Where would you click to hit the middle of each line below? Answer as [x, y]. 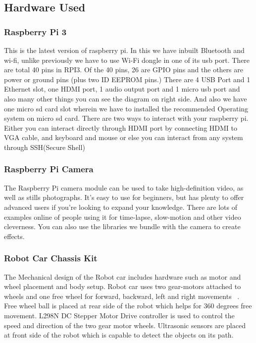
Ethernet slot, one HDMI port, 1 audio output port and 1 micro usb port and [122, 89]
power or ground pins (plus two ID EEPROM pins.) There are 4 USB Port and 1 [127, 79]
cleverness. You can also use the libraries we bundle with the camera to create [122, 226]
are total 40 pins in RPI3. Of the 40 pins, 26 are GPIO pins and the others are [124, 70]
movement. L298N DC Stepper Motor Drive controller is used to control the [119, 315]
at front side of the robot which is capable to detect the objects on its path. [119, 335]
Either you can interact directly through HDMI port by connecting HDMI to [121, 127]
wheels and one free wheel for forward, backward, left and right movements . [122, 296]
